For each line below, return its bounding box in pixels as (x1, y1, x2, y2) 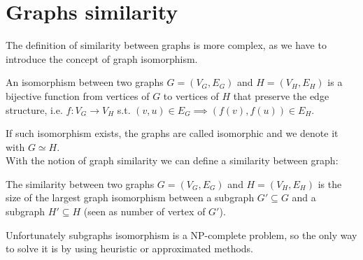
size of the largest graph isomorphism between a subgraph (6, 190, 255, 205)
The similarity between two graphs (6, 176, 155, 191)
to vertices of (163, 88, 219, 103)
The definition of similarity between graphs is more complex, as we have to (6, 38, 327, 52)
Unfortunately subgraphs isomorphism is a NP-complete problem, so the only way (6, 227, 357, 242)
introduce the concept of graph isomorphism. (6, 51, 198, 66)
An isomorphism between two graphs (6, 75, 164, 89)
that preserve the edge (233, 88, 329, 103)
